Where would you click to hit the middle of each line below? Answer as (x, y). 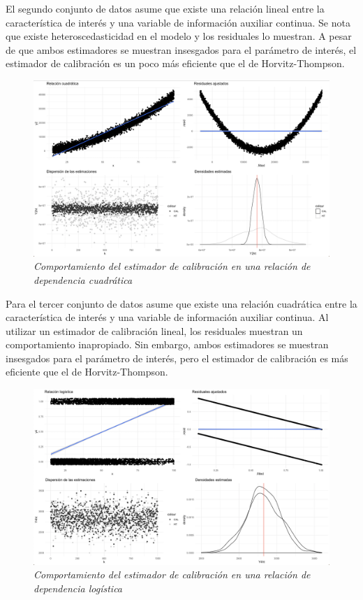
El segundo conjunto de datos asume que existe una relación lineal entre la (165, 8)
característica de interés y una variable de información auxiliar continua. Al (167, 317)
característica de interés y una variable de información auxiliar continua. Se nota (178, 22)
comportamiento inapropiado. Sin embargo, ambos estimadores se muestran (167, 344)
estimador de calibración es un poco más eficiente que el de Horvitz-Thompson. (175, 63)
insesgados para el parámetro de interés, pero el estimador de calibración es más (177, 358)
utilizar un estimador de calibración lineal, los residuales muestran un (154, 330)
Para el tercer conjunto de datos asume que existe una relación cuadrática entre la (181, 303)
